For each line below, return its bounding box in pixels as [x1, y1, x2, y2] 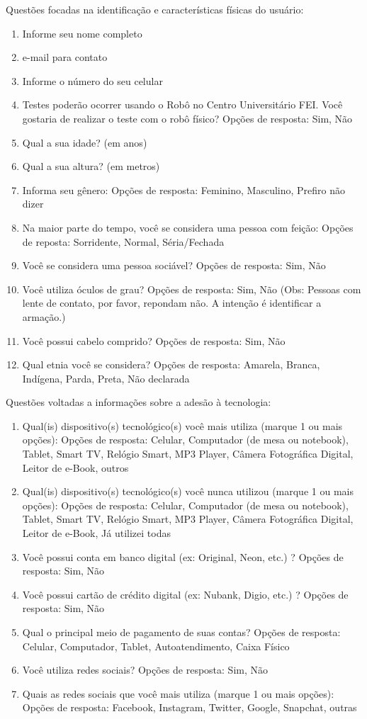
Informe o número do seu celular [22, 73, 163, 88]
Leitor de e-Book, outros [22, 460, 129, 475]
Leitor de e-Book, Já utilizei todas [22, 526, 171, 540]
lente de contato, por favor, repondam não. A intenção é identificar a [22, 295, 322, 310]
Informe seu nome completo [22, 26, 142, 40]
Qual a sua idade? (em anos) [22, 135, 147, 149]
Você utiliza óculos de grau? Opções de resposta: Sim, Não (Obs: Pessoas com [22, 281, 361, 296]
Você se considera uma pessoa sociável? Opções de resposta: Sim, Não [22, 258, 326, 273]
